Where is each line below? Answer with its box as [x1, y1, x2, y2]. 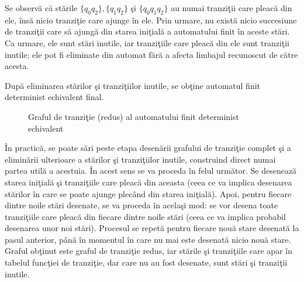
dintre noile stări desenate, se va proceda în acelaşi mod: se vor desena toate [5, 199, 278, 211]
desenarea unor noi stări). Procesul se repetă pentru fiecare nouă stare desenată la [5, 222, 299, 234]
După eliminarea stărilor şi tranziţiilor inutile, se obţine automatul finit [5, 79, 261, 91]
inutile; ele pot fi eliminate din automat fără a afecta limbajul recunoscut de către [5, 48, 298, 60]
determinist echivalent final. [5, 91, 104, 103]
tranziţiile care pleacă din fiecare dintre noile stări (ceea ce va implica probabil [5, 210, 286, 222]
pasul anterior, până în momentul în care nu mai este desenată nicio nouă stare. [5, 233, 291, 245]
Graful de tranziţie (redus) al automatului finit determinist [28, 110, 239, 122]
